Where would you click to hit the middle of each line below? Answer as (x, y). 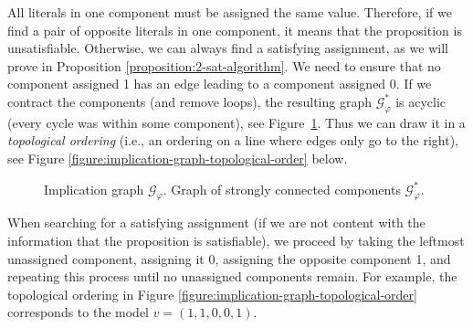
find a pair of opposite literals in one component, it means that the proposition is (235, 30)
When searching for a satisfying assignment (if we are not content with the (216, 222)
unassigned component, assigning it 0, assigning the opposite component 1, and (229, 258)
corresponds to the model (79, 312)
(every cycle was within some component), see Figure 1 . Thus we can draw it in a (236, 122)
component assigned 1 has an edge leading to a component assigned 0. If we (220, 84)
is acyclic (421, 101)
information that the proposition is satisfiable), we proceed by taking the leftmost (236, 240)
